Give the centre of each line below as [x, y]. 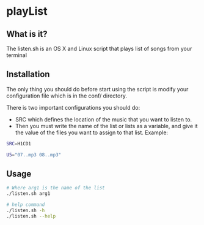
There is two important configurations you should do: [73, 107]
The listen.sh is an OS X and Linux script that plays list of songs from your [99, 48]
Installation [28, 74]
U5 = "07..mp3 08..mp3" [34, 154]
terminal [17, 55]
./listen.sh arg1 [28, 194]
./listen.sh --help [31, 216]
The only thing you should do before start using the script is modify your [97, 89]
